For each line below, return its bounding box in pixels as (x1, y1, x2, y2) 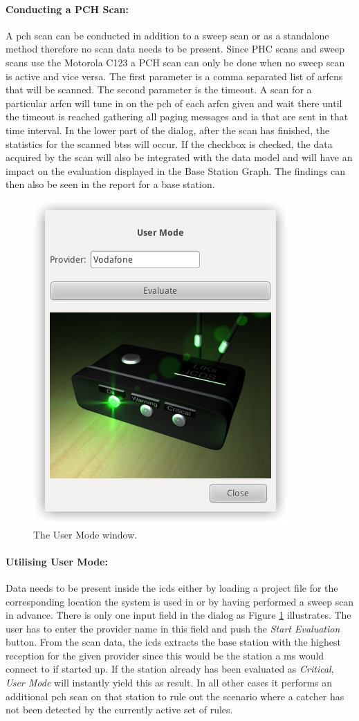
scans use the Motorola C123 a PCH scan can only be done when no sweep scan (6, 55, 345, 69)
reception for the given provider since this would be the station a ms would (6, 648, 324, 662)
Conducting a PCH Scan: (6, 1, 129, 16)
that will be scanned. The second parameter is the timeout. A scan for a (6, 82, 312, 97)
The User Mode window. (33, 527, 138, 541)
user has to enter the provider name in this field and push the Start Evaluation (6, 621, 340, 635)
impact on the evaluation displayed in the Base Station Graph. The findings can (6, 163, 345, 178)
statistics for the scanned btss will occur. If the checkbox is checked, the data (6, 136, 333, 151)
